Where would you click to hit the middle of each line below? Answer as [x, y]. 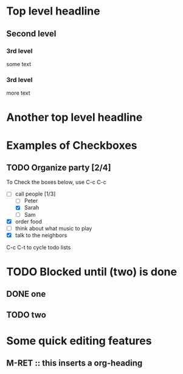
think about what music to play [54, 228]
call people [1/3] [35, 194]
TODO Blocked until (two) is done [92, 272]
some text [19, 64]
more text [18, 93]
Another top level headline [74, 117]
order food [29, 221]
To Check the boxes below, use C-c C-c [56, 182]
